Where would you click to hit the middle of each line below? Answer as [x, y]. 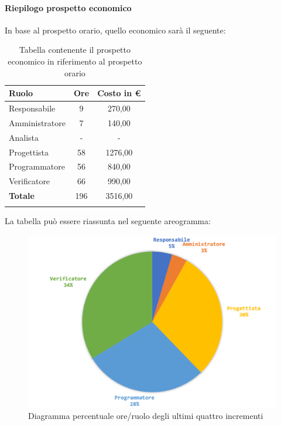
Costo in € [119, 93]
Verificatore [30, 181]
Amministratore [37, 122]
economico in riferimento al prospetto [75, 61]
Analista [24, 137]
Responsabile [32, 108]
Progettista [29, 152]
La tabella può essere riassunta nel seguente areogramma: [108, 221]
